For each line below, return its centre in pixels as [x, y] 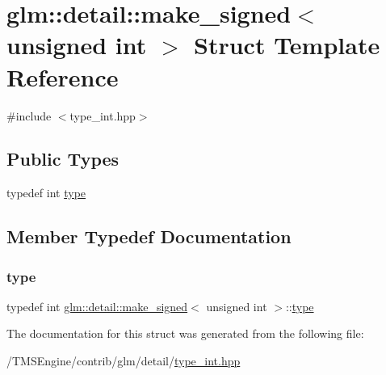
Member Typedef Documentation [149, 236]
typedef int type [46, 193]
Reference [63, 76]
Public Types [63, 159]
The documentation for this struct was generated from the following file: [185, 333]
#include [29, 115]
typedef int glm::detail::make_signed [97, 306]
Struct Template [287, 45]
